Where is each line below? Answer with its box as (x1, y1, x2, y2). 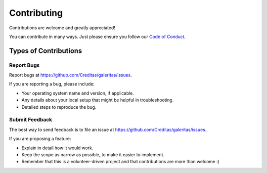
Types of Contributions (9, 46, 82, 55)
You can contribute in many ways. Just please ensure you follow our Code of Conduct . (9, 34, 186, 40)
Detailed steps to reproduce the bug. (21, 104, 96, 110)
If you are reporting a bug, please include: (9, 81, 95, 87)
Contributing (9, 7, 63, 18)
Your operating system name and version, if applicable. (21, 90, 134, 96)
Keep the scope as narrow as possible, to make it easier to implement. (21, 151, 165, 158)
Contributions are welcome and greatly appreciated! (9, 25, 116, 31)
